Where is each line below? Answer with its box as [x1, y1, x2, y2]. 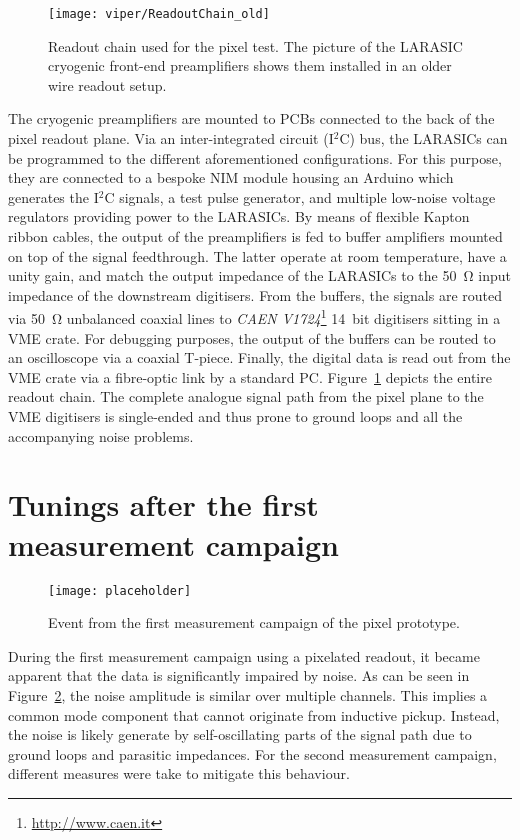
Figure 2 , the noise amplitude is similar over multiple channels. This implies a [8, 684, 488, 705]
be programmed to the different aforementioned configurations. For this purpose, [8, 147, 502, 168]
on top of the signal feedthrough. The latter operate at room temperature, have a [8, 245, 507, 266]
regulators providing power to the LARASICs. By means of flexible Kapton [8, 206, 470, 227]
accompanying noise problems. [8, 425, 194, 446]
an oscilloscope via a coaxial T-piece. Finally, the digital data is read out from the [8, 347, 511, 368]
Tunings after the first [8, 484, 319, 525]
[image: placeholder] [48, 583, 192, 598]
